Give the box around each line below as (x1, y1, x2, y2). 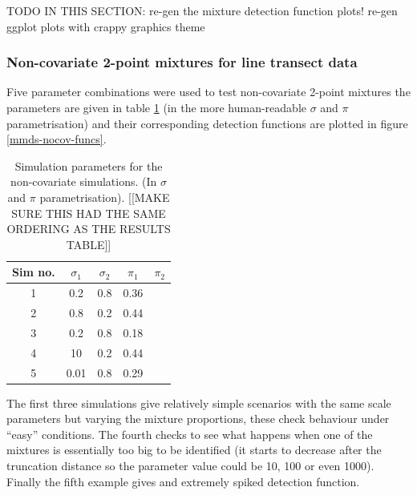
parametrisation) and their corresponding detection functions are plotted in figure (6, 115, 408, 131)
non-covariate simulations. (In (10, 173, 157, 190)
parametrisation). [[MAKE (39, 188, 170, 205)
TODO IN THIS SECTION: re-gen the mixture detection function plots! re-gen (6, 2, 398, 18)
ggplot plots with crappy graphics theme (6, 18, 205, 34)
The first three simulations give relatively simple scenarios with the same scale (6, 394, 391, 411)
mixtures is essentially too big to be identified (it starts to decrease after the (6, 441, 382, 458)
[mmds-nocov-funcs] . (6, 131, 107, 147)
